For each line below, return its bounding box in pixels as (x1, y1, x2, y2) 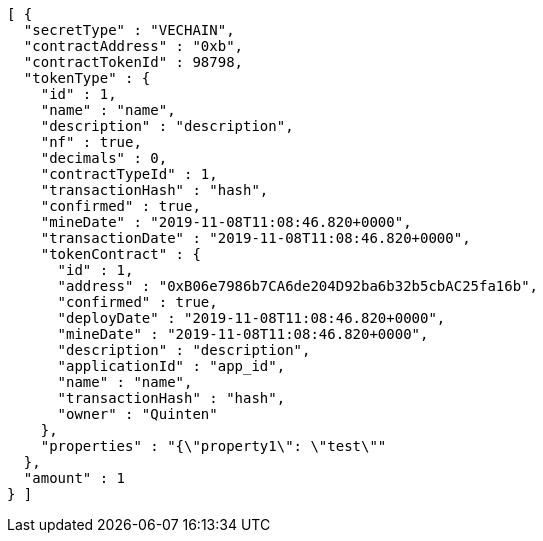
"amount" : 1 (23, 470, 126, 486)
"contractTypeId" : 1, (40, 166, 218, 182)
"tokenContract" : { (40, 246, 201, 262)
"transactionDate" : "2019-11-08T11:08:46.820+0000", (40, 230, 471, 246)
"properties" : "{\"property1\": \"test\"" (40, 438, 387, 454)
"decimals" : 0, (40, 150, 168, 166)
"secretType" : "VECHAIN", (23, 22, 235, 38)
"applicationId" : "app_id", (57, 358, 286, 374)
